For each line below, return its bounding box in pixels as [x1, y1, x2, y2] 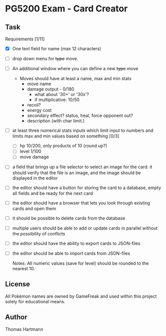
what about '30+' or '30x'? [34, 92, 89, 98]
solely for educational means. [5, 298, 65, 304]
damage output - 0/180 [27, 86, 74, 92]
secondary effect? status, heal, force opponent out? [27, 112, 133, 118]
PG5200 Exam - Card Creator [5, 3, 128, 14]
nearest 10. [12, 265, 35, 271]
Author [5, 313, 27, 322]
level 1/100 [19, 148, 42, 154]
